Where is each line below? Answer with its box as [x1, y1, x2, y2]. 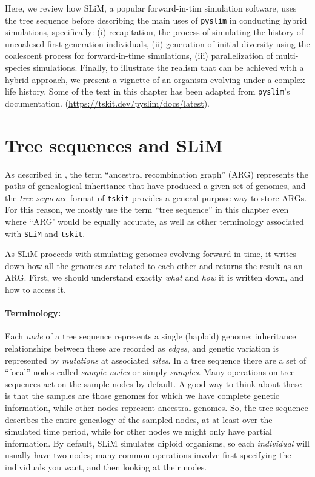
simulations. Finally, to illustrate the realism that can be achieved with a [33, 61, 304, 74]
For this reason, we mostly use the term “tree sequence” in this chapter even [5, 203, 289, 216]
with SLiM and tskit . [5, 227, 85, 239]
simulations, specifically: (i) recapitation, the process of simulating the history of [5, 25, 304, 38]
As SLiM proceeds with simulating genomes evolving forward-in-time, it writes [5, 247, 296, 260]
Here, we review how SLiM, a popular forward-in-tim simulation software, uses [5, 2, 297, 14]
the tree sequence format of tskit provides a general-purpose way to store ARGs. [5, 191, 307, 204]
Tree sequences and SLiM [5, 132, 223, 157]
